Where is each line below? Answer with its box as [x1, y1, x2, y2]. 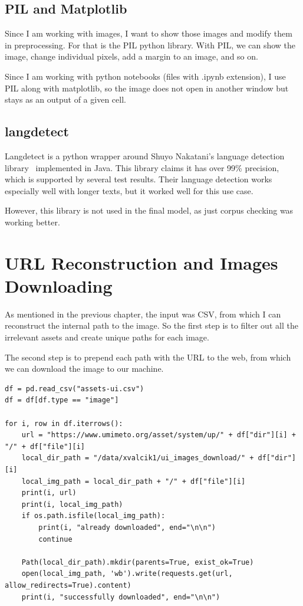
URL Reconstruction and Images [5, 250, 278, 274]
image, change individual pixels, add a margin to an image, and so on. [5, 50, 258, 63]
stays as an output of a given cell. [5, 93, 126, 106]
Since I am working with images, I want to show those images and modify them [5, 27, 292, 40]
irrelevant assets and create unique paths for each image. [5, 331, 209, 343]
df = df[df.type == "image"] [5, 396, 119, 405]
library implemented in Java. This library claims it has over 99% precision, [5, 161, 279, 173]
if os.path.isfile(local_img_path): [21, 512, 166, 520]
